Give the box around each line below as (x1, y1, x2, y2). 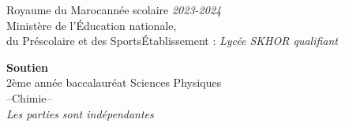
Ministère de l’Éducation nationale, (6, 17, 177, 33)
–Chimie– (6, 89, 52, 106)
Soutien (6, 58, 48, 75)
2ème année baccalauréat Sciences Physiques (6, 74, 222, 91)
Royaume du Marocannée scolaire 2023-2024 (6, 2, 222, 17)
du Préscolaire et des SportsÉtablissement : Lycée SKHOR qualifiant (6, 32, 339, 49)
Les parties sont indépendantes (6, 105, 154, 121)
